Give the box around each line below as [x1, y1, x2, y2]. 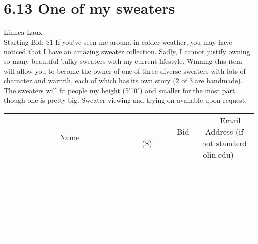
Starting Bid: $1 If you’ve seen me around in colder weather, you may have [4, 36, 232, 47]
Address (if [205, 125, 244, 137]
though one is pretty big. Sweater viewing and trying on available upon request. [4, 95, 247, 105]
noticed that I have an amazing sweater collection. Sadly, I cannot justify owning [4, 46, 250, 57]
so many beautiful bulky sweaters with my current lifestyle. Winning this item [4, 56, 242, 66]
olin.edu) [203, 148, 234, 160]
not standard [202, 137, 247, 149]
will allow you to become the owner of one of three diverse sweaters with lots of [4, 65, 246, 76]
